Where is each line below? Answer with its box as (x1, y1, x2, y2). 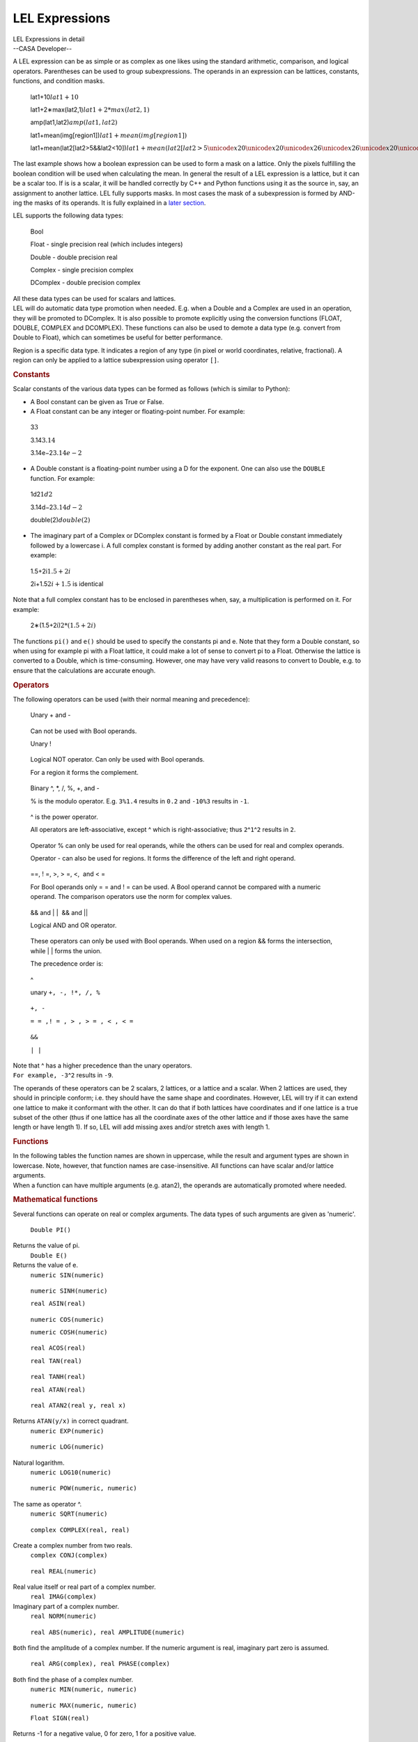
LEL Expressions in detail (13, 35, 85, 43)
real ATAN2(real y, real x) (30, 1401, 127, 1410)
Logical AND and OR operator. (30, 921, 117, 930)
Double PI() (30, 1226, 71, 1233)
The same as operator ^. (13, 1500, 82, 1508)
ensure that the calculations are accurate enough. (13, 666, 156, 675)
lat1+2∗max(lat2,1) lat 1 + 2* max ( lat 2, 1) (30, 105, 150, 114)
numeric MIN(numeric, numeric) (30, 1686, 137, 1693)
